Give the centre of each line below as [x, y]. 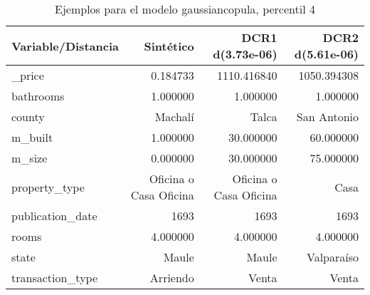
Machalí [174, 117]
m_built [32, 137]
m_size [30, 158]
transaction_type [55, 278]
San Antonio [327, 117]
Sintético [169, 46]
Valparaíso [332, 257]
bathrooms [38, 96]
